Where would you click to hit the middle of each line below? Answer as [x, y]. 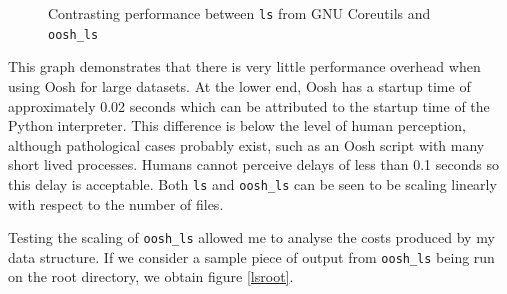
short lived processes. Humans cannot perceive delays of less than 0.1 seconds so [253, 164]
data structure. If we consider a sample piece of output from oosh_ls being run [251, 256]
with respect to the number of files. [116, 203]
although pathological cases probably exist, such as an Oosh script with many [246, 144]
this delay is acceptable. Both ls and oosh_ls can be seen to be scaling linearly [252, 183]
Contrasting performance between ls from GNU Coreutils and [239, 13]
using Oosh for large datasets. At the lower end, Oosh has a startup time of [239, 85]
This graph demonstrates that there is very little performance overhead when [244, 66]
